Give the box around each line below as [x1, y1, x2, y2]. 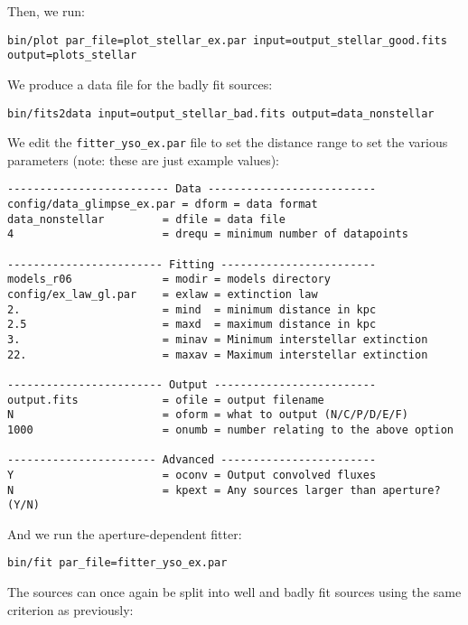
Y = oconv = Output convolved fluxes [7, 468, 377, 481]
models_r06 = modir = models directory [7, 273, 331, 286]
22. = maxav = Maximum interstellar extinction [7, 348, 428, 361]
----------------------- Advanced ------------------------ [7, 453, 377, 467]
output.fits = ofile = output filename [7, 393, 324, 406]
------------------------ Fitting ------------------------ [7, 257, 377, 271]
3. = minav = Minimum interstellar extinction [7, 332, 428, 346]
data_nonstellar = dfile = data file [7, 212, 285, 226]
